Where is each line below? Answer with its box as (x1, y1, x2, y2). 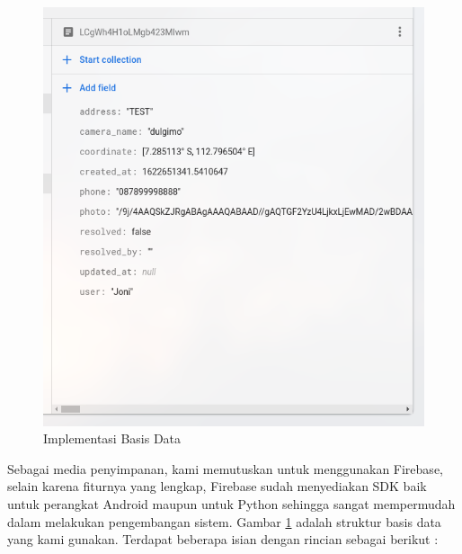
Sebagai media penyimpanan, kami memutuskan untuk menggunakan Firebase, (7, 459, 443, 478)
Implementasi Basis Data (43, 429, 182, 448)
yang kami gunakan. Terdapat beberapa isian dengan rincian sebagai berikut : (7, 530, 439, 549)
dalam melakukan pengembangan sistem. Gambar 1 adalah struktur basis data (7, 512, 441, 531)
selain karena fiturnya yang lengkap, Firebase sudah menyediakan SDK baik (7, 477, 427, 496)
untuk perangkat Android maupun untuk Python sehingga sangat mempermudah (7, 495, 456, 514)
